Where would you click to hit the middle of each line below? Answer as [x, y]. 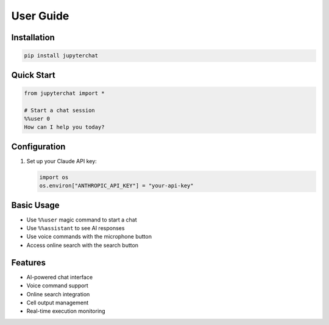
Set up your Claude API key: [62, 161]
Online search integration [58, 294]
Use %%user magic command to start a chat [82, 220]
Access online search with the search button [83, 245]
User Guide [40, 16]
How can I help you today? [64, 127]
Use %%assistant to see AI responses [76, 228]
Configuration [38, 146]
